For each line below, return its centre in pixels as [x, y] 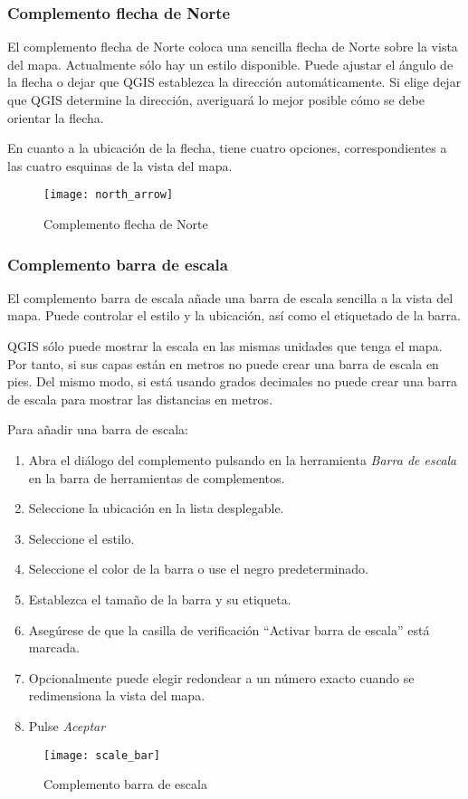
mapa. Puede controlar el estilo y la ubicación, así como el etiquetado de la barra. [234, 315]
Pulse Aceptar [67, 725]
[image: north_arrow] [109, 195]
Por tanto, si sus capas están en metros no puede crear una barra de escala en [223, 363]
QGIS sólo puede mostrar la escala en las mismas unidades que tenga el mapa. [225, 346]
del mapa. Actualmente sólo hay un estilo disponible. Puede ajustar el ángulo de [230, 64]
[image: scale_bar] [102, 755]
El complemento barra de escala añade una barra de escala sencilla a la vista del [230, 297]
